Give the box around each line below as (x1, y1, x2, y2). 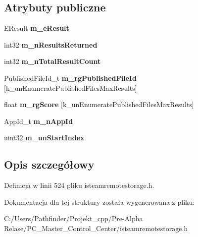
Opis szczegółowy (4, 157, 95, 172)
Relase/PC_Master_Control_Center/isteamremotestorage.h (4, 223, 188, 233)
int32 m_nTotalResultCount (4, 56, 101, 66)
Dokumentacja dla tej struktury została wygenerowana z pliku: (4, 196, 195, 207)
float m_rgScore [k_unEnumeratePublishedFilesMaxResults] (4, 99, 194, 110)
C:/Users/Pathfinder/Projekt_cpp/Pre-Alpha (4, 213, 143, 224)
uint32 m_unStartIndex (4, 132, 85, 143)
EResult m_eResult (4, 23, 69, 33)
